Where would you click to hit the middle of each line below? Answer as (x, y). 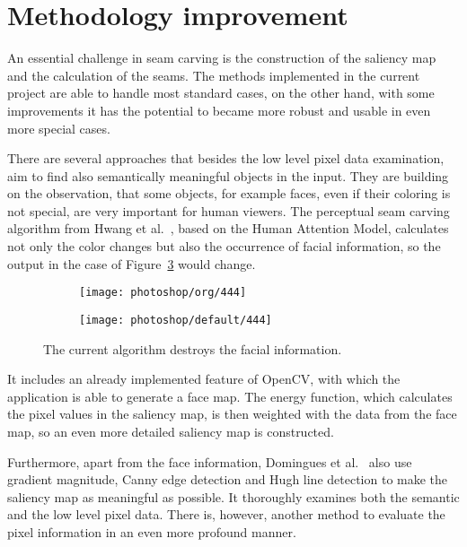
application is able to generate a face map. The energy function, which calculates (230, 396)
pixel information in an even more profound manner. (152, 531)
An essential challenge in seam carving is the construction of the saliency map (222, 58)
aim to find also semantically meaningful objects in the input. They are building (228, 175)
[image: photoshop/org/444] (163, 293)
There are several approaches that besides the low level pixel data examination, (226, 158)
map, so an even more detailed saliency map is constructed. (171, 431)
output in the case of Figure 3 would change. (132, 263)
